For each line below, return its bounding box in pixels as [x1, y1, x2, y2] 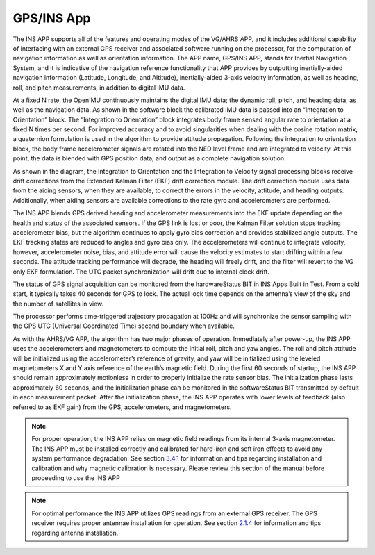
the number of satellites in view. [12, 299, 104, 308]
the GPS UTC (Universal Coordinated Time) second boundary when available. [12, 322, 235, 330]
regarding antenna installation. [31, 529, 119, 537]
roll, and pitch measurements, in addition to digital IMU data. [12, 83, 185, 92]
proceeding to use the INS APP [31, 473, 121, 482]
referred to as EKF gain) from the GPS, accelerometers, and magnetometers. [12, 403, 232, 411]
